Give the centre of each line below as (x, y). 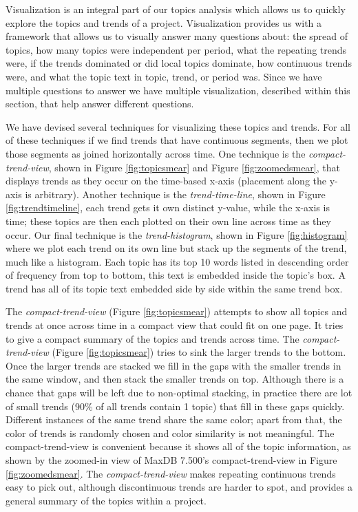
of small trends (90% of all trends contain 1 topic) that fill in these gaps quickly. (175, 406)
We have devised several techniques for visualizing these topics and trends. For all (178, 126)
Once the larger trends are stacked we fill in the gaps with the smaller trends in (173, 365)
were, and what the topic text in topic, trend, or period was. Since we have (164, 76)
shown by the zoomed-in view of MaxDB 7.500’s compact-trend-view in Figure (171, 460)
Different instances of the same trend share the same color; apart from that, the (174, 419)
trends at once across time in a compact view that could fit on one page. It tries (175, 325)
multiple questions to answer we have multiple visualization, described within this (178, 90)
